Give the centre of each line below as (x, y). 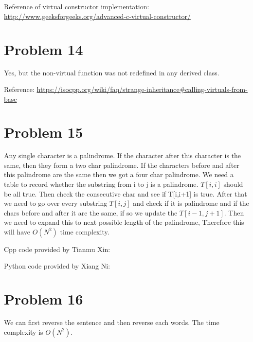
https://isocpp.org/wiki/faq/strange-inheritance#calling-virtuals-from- (142, 89)
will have (17, 231)
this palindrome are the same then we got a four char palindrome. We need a (119, 174)
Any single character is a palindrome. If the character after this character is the (123, 155)
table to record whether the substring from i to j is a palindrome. (101, 184)
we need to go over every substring (56, 203)
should (233, 184)
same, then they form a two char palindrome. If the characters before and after (122, 165)
